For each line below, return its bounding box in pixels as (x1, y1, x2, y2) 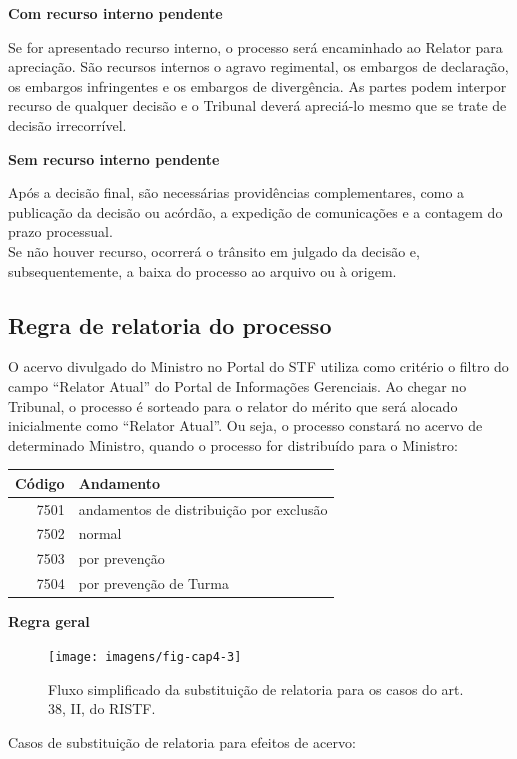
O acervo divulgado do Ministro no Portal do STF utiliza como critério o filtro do (8, 356, 509, 377)
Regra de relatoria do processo (8, 309, 332, 340)
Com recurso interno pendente (8, 3, 223, 23)
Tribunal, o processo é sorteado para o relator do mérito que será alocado (8, 395, 458, 416)
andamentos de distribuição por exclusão (78, 498, 328, 519)
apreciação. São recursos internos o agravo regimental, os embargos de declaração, (8, 56, 509, 77)
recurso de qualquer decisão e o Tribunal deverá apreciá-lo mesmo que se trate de (8, 95, 507, 116)
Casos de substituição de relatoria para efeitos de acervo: (8, 731, 356, 752)
